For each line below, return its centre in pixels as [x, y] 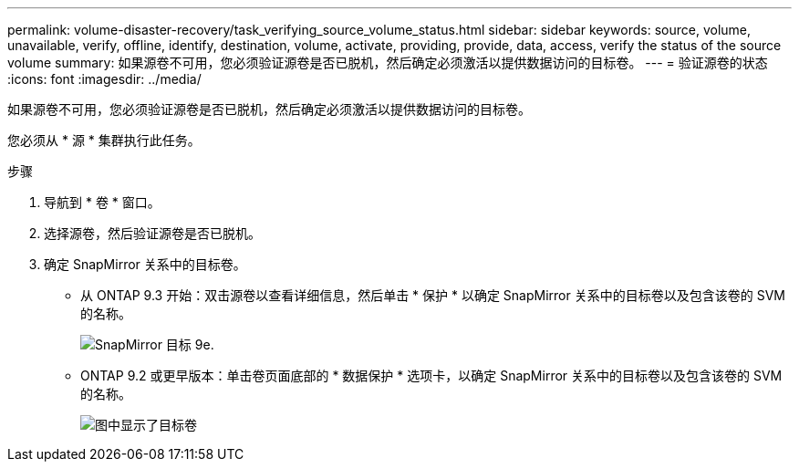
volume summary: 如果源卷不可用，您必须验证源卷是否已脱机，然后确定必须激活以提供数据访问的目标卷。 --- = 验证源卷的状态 [388, 63]
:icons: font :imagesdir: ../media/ [104, 79]
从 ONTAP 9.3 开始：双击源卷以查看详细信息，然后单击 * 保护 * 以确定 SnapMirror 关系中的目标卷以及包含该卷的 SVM [433, 295]
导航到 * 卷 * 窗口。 [102, 202]
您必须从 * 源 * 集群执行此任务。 [104, 140]
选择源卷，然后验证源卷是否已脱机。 [152, 233]
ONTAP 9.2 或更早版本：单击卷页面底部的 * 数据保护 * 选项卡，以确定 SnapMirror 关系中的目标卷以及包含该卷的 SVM [431, 375]
